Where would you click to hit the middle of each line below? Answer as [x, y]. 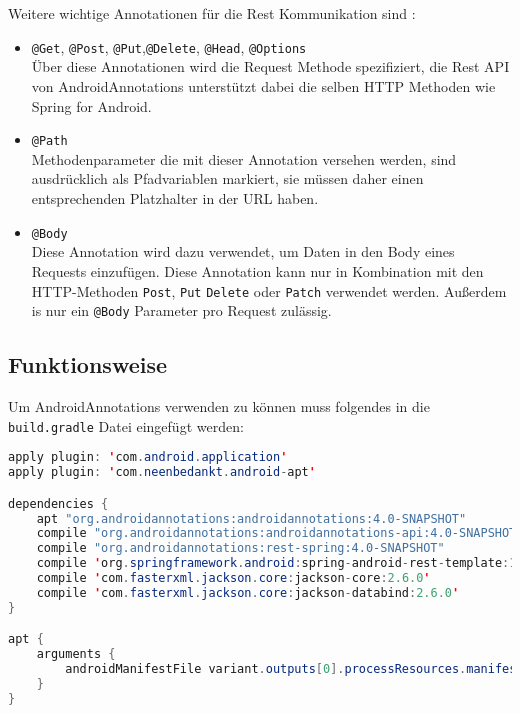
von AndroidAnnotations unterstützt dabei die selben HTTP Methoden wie [263, 86]
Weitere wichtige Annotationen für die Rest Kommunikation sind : [212, 13]
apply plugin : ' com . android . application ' [148, 457]
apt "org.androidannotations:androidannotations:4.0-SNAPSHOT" [251, 518]
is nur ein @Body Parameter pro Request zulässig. [181, 310]
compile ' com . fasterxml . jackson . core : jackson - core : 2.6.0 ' [233, 578]
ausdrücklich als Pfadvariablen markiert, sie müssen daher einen [227, 178]
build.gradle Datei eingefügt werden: [126, 425]
